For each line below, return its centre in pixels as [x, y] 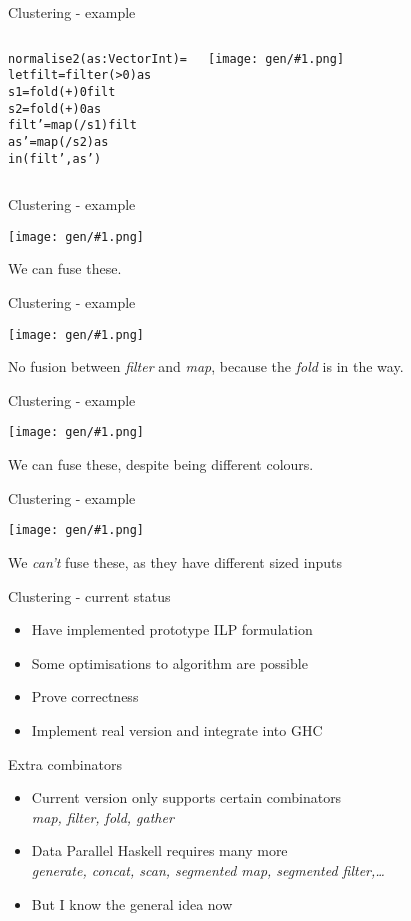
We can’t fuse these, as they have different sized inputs [175, 561]
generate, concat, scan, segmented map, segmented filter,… [208, 869]
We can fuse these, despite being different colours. [161, 464]
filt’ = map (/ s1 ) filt [72, 125]
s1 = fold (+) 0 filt [62, 91]
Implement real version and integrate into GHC [177, 729]
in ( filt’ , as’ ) [55, 158]
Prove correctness [85, 696]
